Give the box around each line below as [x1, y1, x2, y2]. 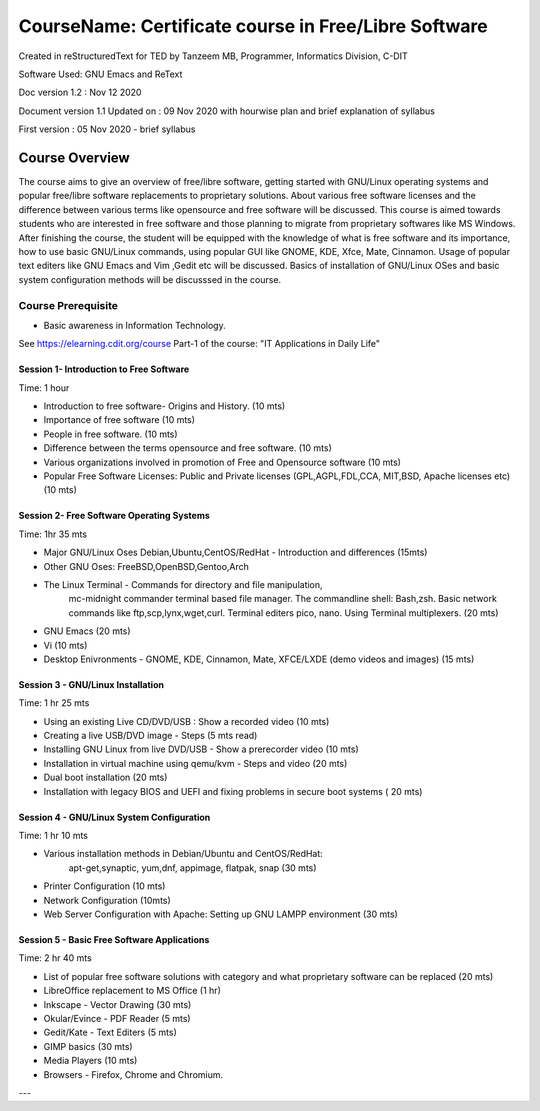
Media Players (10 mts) [43, 1055, 138, 1067]
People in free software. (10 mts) [43, 428, 179, 440]
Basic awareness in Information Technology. [43, 319, 226, 331]
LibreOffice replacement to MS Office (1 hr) [43, 985, 222, 997]
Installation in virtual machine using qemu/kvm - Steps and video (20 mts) [43, 757, 348, 769]
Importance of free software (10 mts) [43, 414, 195, 426]
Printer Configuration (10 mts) [43, 880, 166, 892]
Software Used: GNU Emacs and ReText [18, 68, 183, 80]
